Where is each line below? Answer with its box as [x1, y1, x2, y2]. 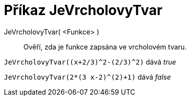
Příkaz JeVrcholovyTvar [4, 2, 163, 18]
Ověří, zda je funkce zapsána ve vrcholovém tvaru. [23, 42, 187, 51]
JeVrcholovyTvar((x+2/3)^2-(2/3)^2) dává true [4, 57, 176, 66]
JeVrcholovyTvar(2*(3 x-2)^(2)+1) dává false [4, 72, 171, 81]
